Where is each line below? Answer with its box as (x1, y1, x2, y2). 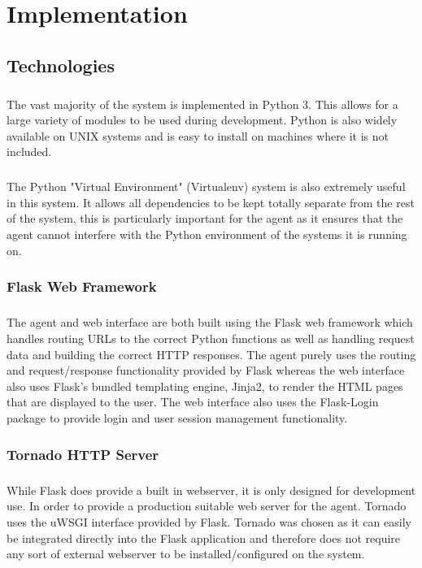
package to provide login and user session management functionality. (7, 410, 348, 427)
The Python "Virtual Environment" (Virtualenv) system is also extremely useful (7, 178, 406, 195)
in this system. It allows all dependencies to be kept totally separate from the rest (7, 193, 415, 210)
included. (7, 143, 52, 160)
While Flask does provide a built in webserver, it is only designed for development (7, 481, 416, 498)
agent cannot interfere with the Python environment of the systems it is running (7, 226, 407, 243)
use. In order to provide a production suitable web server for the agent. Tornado (7, 497, 407, 514)
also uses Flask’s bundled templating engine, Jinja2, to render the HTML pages (7, 377, 403, 394)
